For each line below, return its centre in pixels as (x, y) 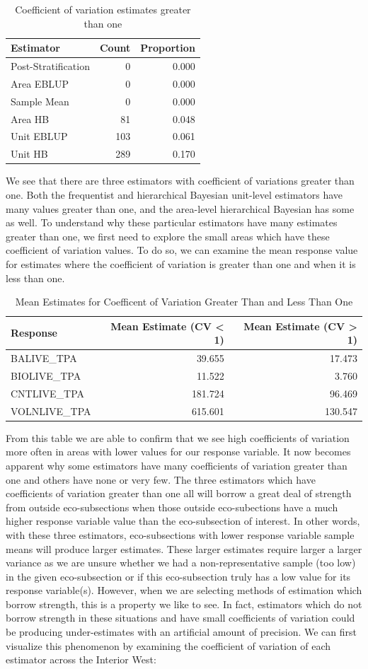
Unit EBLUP (39, 136)
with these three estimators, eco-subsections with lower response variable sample (180, 534)
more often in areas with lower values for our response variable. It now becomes (178, 452)
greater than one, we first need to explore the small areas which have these (168, 236)
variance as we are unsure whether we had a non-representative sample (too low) (181, 563)
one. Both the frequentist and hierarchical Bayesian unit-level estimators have (174, 194)
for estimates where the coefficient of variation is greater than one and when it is (181, 263)
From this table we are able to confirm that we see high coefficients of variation (178, 437)
